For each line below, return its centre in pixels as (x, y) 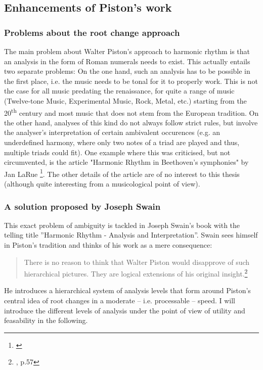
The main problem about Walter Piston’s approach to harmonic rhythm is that (127, 51)
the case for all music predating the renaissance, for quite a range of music (119, 91)
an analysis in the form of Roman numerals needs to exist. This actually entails (127, 61)
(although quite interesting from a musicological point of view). (102, 184)
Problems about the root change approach (92, 32)
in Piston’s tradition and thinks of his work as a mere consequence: (108, 245)
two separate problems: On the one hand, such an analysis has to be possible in (127, 71)
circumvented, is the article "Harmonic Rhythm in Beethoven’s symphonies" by (126, 162)
